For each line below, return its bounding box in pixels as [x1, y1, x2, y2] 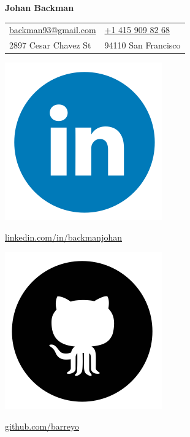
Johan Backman [5, 1, 74, 14]
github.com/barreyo [5, 420, 80, 433]
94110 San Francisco [104, 39, 181, 52]
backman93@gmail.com [9, 23, 96, 36]
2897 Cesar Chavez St [9, 39, 91, 52]
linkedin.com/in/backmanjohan [5, 230, 122, 243]
